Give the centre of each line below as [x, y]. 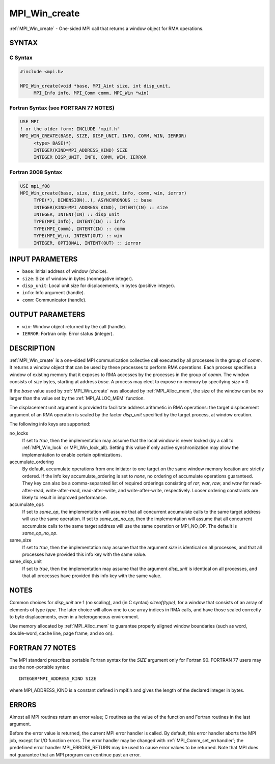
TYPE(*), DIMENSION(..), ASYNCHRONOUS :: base [93, 200]
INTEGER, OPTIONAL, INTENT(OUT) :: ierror [87, 243]
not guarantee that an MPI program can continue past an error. [75, 755]
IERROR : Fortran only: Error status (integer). [68, 334]
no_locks [19, 433]
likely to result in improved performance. [65, 497]
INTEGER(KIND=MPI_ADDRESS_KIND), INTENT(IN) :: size [101, 207]
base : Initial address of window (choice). [65, 271]
